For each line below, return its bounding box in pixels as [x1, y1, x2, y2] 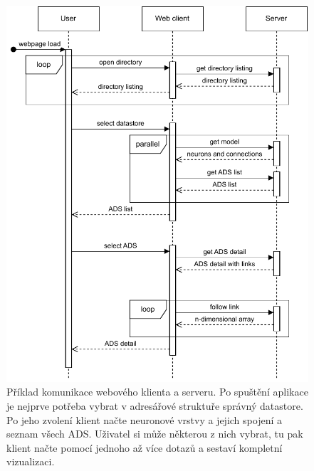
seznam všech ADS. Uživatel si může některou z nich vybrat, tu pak [6, 426, 303, 441]
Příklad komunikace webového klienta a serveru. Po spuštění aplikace [6, 384, 308, 399]
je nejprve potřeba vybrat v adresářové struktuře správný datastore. [6, 398, 303, 413]
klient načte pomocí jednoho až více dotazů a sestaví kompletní [6, 440, 283, 455]
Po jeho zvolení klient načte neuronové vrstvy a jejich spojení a [6, 412, 282, 427]
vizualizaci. [6, 454, 55, 469]
